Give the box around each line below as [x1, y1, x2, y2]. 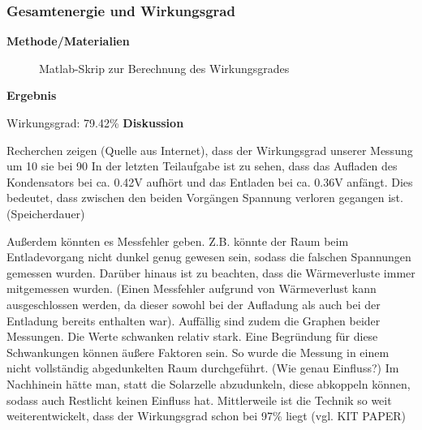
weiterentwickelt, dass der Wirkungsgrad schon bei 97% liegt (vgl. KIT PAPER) [6, 407, 407, 424]
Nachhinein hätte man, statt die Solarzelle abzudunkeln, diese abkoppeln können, [6, 375, 411, 392]
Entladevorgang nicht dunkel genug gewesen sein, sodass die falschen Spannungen [6, 248, 411, 265]
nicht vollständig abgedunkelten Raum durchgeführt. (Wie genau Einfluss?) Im [6, 359, 399, 376]
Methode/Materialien [6, 32, 130, 49]
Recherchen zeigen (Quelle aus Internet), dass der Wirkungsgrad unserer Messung [6, 141, 413, 158]
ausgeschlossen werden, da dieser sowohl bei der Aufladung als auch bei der [6, 295, 381, 312]
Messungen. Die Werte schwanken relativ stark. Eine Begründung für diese [6, 328, 378, 345]
